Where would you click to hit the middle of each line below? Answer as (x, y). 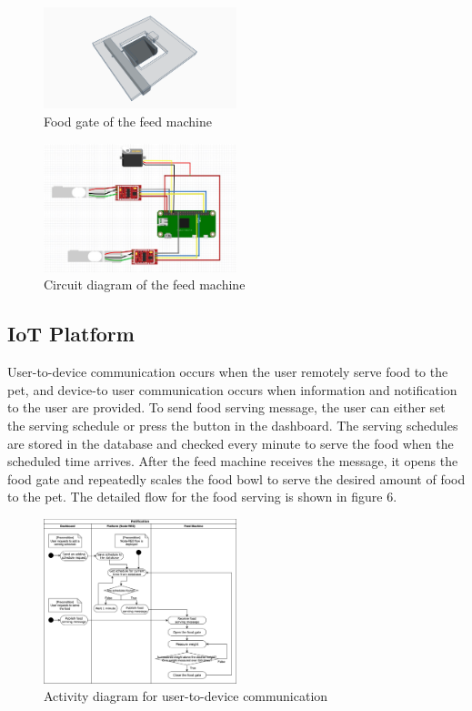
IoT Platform (71, 334)
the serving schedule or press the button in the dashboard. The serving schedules (233, 425)
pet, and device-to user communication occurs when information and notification (232, 389)
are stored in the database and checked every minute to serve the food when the (231, 443)
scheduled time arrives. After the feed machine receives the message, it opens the (233, 461)
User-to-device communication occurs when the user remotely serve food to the (228, 372)
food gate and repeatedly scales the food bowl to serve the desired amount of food (236, 478)
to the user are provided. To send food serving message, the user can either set (226, 407)
